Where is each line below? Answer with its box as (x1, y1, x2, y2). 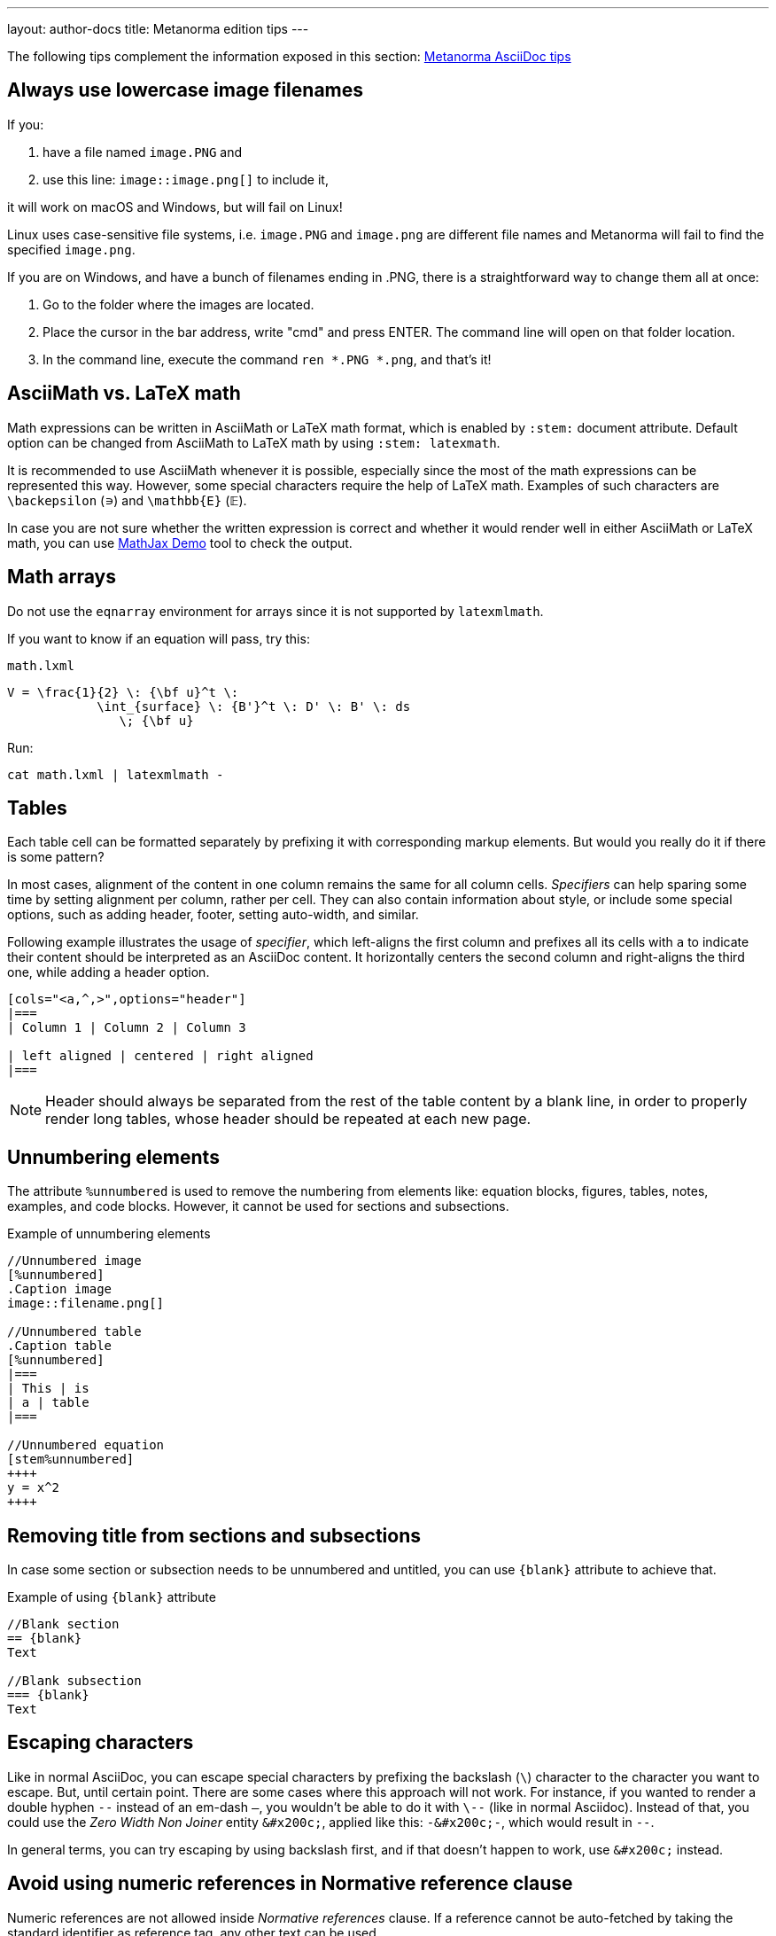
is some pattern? (7, 849, 105, 865)
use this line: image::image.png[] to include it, (43, 171, 329, 187)
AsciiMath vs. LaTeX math (7, 382, 241, 405)
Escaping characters (7, 1731, 194, 1754)
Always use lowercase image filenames (7, 79, 364, 102)
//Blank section (7, 1617, 120, 1632)
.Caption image (7, 1282, 113, 1297)
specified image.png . (7, 241, 136, 257)
